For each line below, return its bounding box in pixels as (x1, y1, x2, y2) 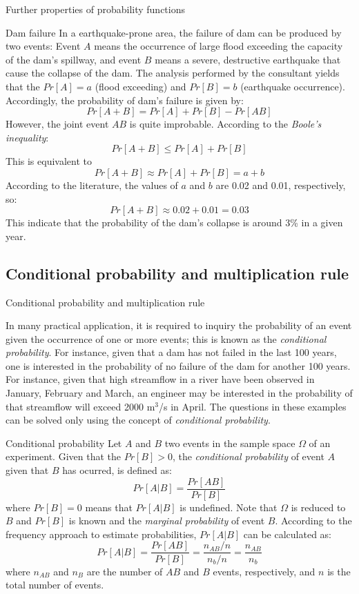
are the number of (86, 564, 163, 578)
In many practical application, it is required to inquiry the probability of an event (6, 318, 352, 333)
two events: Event (6, 39, 81, 53)
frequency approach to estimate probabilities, (6, 526, 197, 541)
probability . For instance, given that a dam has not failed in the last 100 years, (6, 345, 337, 359)
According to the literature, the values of (6, 177, 178, 192)
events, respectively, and (213, 564, 316, 578)
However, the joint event (6, 117, 109, 131)
